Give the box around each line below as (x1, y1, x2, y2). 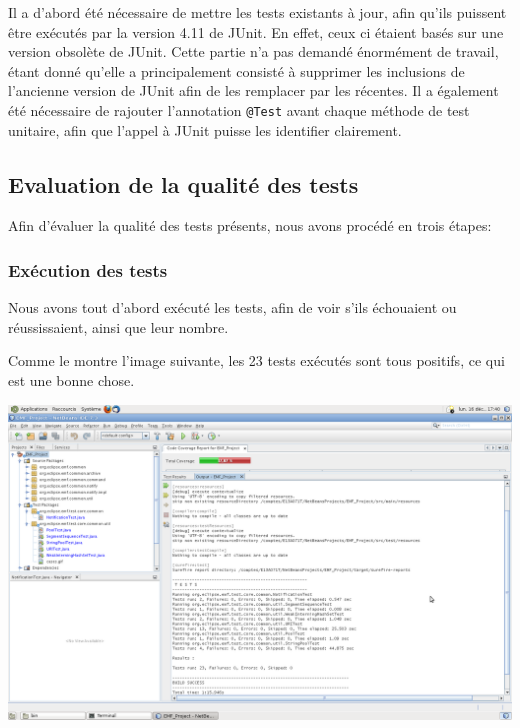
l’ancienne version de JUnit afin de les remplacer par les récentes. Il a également (8, 80, 499, 101)
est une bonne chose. (8, 370, 135, 391)
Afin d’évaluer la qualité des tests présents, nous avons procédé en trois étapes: (8, 215, 492, 236)
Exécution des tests (8, 257, 168, 282)
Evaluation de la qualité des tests (8, 168, 359, 199)
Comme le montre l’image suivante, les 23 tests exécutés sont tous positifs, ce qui (8, 350, 505, 371)
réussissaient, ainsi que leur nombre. (8, 316, 229, 337)
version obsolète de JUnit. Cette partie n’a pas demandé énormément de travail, (8, 41, 499, 62)
